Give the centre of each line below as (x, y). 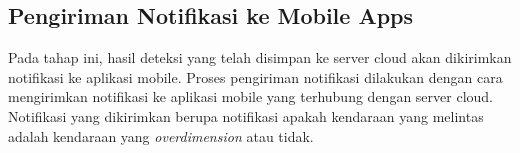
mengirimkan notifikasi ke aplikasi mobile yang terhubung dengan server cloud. (250, 96)
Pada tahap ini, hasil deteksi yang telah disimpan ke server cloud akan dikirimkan (260, 57)
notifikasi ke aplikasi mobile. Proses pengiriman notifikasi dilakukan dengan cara (255, 76)
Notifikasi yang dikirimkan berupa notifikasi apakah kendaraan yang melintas (246, 115)
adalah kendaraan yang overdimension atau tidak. (161, 135)
